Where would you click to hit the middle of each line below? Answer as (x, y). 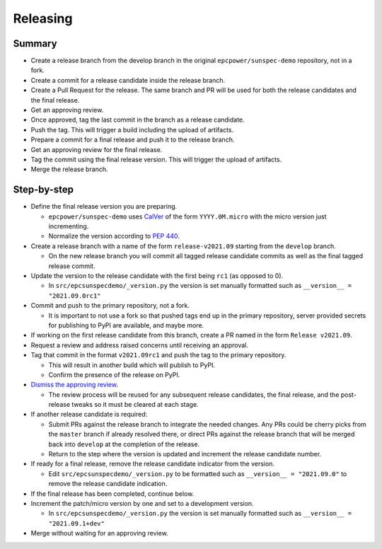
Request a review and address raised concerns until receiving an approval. (140, 345)
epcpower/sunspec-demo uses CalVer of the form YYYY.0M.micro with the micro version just (187, 216)
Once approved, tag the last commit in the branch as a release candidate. (138, 120)
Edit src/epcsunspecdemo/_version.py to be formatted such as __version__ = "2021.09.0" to (198, 473)
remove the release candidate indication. (108, 484)
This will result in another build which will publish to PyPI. (132, 365)
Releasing (43, 18)
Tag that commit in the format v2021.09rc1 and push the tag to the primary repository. (158, 355)
